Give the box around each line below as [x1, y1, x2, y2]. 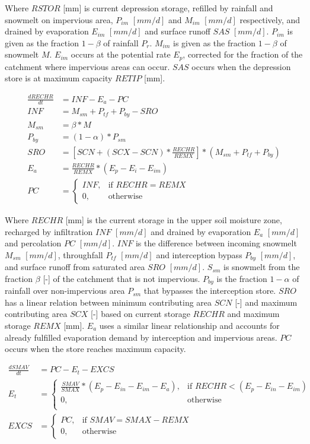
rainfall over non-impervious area [5, 284, 125, 297]
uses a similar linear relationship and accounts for [99, 319, 280, 331]
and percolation [5, 237, 62, 249]
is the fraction [216, 272, 267, 284]
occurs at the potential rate [71, 48, 171, 61]
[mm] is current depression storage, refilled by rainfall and [63, 2, 273, 14]
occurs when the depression [191, 60, 291, 72]
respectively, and [239, 13, 301, 26]
